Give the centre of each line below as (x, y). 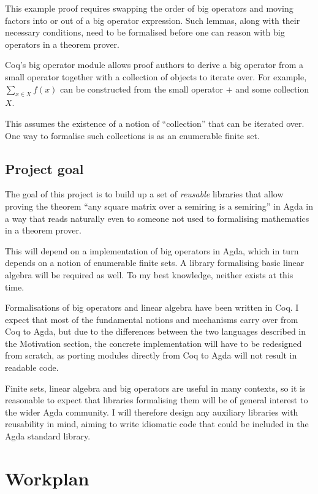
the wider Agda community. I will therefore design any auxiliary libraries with (152, 412)
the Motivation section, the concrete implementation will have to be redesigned (153, 343)
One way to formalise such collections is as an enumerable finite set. (132, 135)
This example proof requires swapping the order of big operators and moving (149, 8)
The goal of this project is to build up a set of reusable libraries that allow (144, 194)
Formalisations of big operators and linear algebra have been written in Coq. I (152, 307)
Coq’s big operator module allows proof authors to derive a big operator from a (154, 65)
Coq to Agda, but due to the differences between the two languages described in (156, 331)
